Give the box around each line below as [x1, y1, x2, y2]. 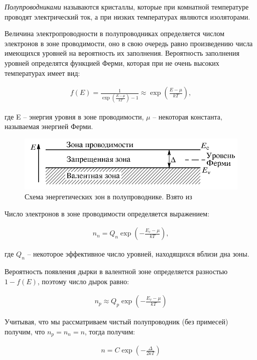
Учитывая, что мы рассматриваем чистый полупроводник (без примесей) [5, 316, 228, 327]
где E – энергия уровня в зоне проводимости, [5, 111, 144, 122]
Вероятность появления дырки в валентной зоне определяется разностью [5, 266, 228, 277]
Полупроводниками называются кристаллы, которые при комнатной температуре [5, 2, 249, 12]
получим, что [5, 326, 45, 336]
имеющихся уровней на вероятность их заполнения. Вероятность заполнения [5, 48, 240, 58]
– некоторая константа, [153, 111, 222, 122]
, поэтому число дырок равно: [37, 276, 129, 286]
